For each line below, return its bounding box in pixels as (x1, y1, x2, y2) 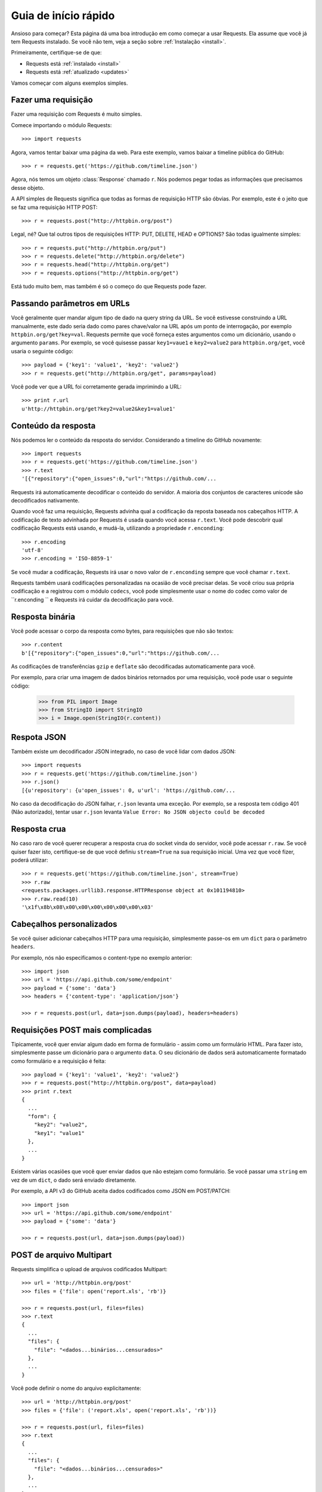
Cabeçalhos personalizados (11, 919, 117, 929)
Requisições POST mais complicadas (11, 1025, 152, 1035)
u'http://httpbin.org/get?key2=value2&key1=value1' (21, 405, 176, 412)
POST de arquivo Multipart (11, 1250, 112, 1260)
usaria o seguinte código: (11, 347, 74, 354)
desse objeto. (11, 184, 45, 191)
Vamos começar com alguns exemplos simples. (11, 79, 128, 87)
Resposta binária (11, 612, 76, 622)
